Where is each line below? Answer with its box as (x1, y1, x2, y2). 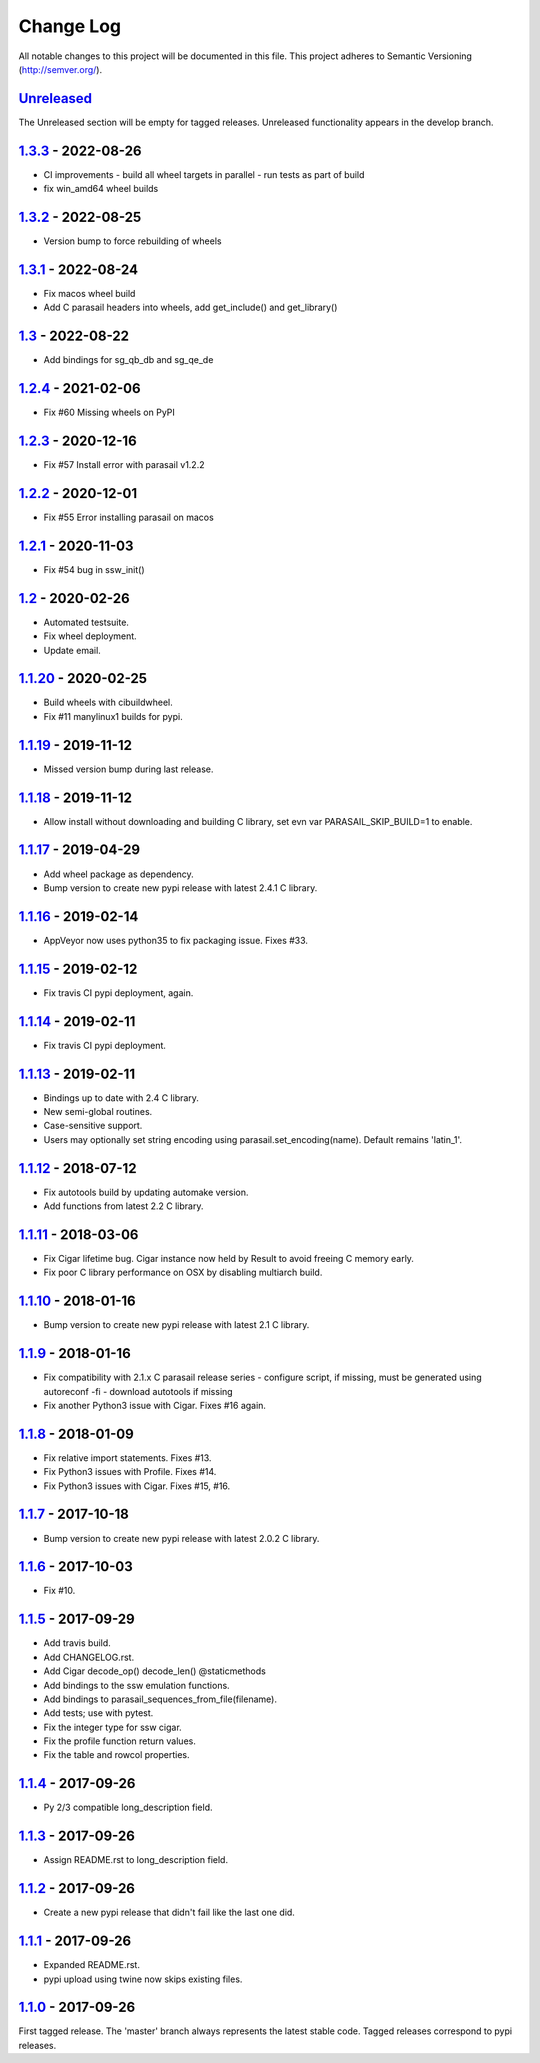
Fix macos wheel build (43, 287, 136, 299)
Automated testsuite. (43, 616, 130, 628)
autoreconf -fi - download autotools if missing (43, 1385, 234, 1397)
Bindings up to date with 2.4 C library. (43, 1091, 200, 1104)
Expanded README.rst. (43, 1959, 140, 1971)
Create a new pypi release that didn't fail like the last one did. (43, 1906, 295, 1919)
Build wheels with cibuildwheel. (43, 696, 174, 709)
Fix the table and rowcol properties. (43, 1749, 190, 1761)
